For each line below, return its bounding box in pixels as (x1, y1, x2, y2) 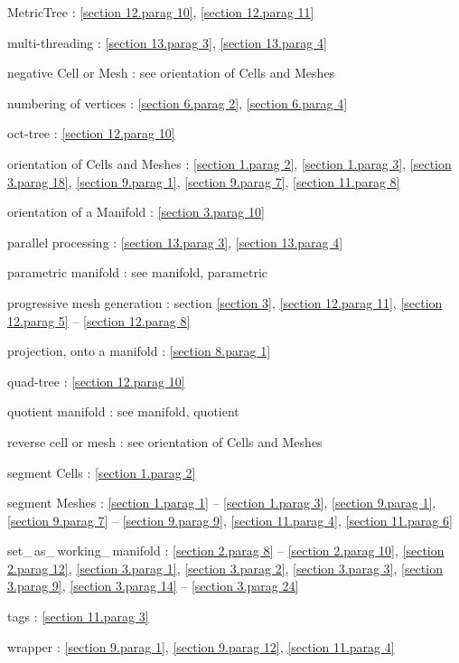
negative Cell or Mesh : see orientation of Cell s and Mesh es (7, 63, 335, 82)
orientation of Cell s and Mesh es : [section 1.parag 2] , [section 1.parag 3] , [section (7, 154, 452, 173)
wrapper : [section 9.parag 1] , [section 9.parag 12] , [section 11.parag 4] (7, 637, 395, 656)
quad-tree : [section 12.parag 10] (7, 371, 185, 390)
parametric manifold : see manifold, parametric (7, 263, 268, 282)
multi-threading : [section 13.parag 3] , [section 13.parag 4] (7, 33, 327, 51)
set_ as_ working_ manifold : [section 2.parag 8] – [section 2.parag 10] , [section (7, 541, 445, 560)
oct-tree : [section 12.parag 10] (7, 124, 175, 143)
